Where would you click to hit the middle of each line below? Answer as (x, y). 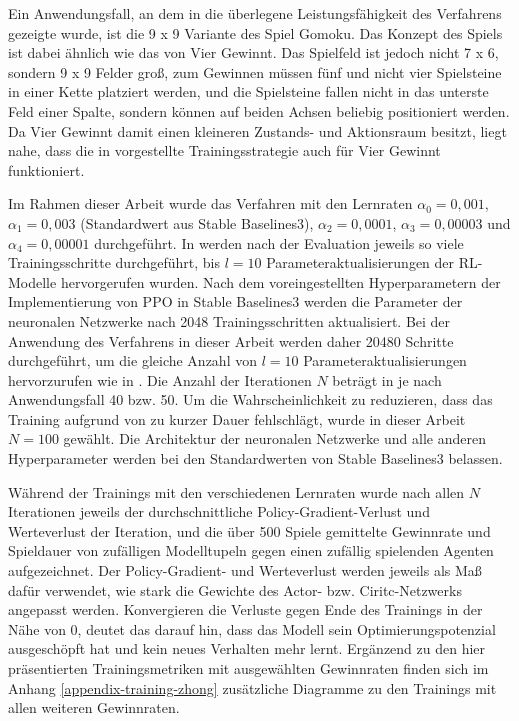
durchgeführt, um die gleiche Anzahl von (132, 360)
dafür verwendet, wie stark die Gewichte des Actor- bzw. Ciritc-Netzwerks (235, 589)
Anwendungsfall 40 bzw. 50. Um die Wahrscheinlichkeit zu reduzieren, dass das (250, 399)
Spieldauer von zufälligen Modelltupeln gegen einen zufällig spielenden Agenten (251, 550)
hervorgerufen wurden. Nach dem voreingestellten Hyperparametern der (280, 281)
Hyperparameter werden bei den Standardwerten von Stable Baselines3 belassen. (255, 458)
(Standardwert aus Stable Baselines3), (197, 222)
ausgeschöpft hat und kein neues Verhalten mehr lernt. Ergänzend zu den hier (247, 648)
